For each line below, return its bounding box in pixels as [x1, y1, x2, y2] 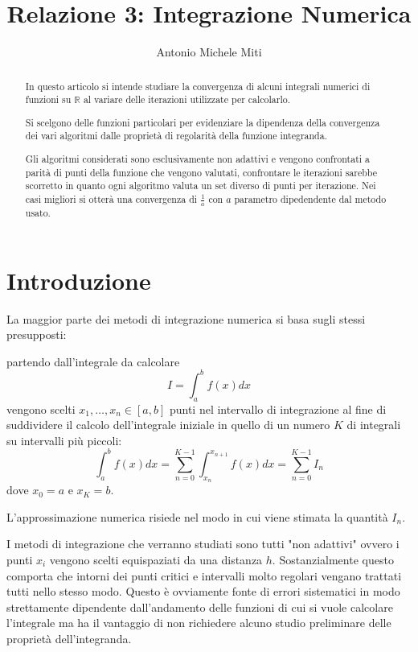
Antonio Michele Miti [156, 43, 262, 60]
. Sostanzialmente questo [272, 551, 394, 567]
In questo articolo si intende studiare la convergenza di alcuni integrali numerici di [25, 79, 371, 93]
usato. [25, 205, 51, 219]
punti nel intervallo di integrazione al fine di [169, 400, 387, 417]
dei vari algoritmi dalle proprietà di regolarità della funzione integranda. [25, 129, 327, 142]
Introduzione [6, 263, 151, 296]
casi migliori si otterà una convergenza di [25, 192, 198, 205]
